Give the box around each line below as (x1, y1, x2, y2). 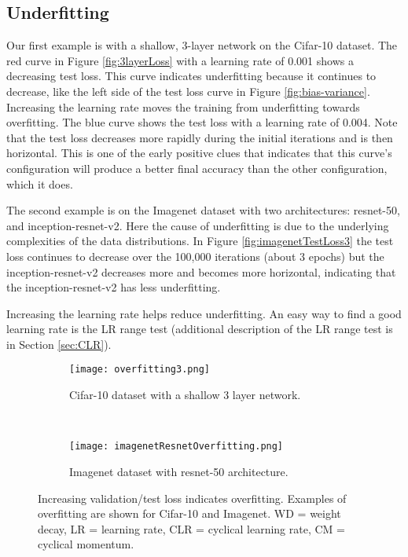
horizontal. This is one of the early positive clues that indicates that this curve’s (6, 145, 392, 161)
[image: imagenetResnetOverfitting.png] (69, 441, 284, 453)
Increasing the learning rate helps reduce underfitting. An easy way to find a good (6, 305, 402, 321)
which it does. (6, 175, 73, 192)
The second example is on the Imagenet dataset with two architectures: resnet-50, (6, 202, 400, 218)
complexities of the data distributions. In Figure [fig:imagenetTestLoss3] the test (6, 233, 394, 249)
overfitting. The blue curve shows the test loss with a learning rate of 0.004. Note (6, 114, 398, 130)
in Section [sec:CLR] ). (6, 335, 112, 352)
